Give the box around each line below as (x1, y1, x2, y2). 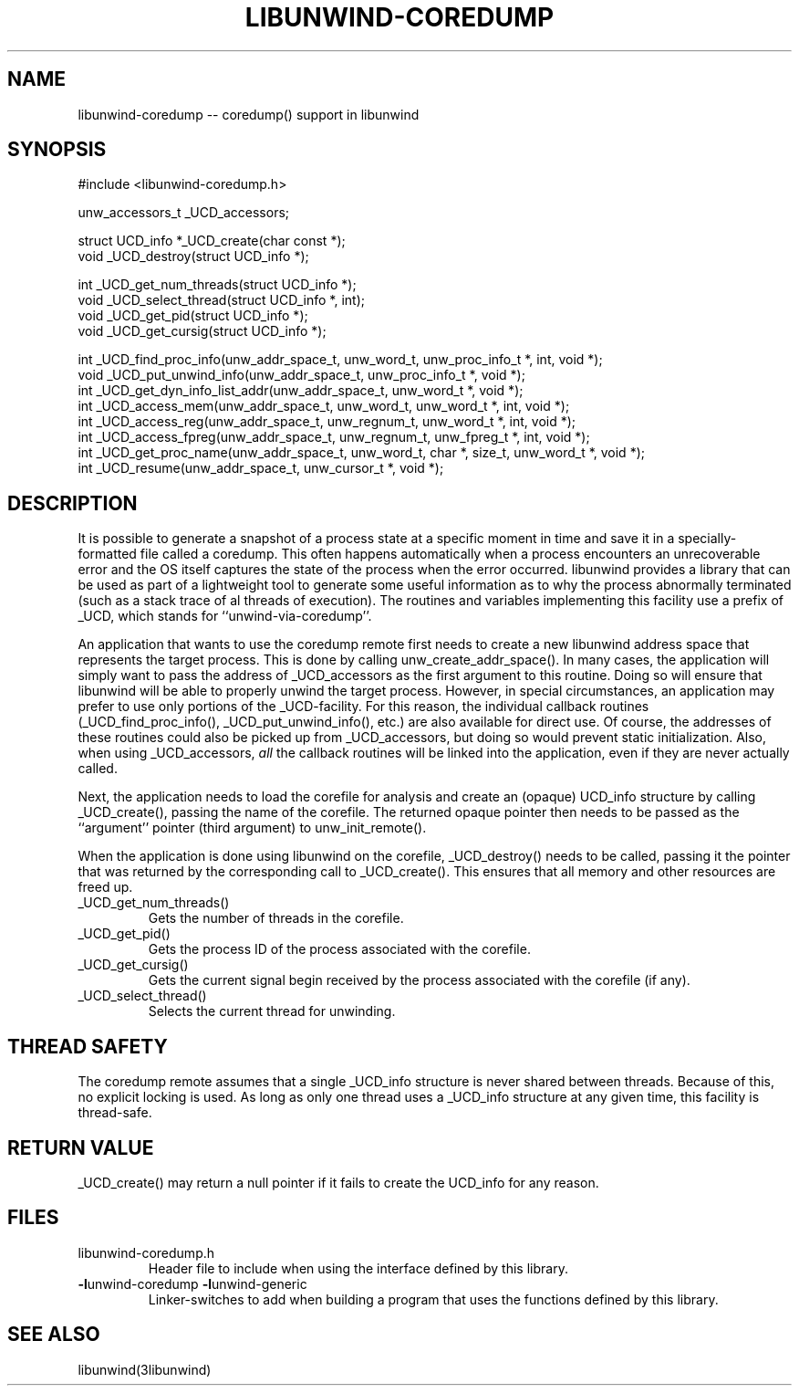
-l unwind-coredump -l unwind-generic (78, 1275, 307, 1292)
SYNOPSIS (7, 138, 107, 162)
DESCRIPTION (7, 491, 138, 515)
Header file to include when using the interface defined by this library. (148, 1260, 568, 1276)
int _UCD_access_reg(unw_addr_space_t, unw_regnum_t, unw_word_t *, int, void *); (78, 414, 576, 430)
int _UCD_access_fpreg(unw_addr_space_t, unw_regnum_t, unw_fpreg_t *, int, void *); (78, 429, 590, 445)
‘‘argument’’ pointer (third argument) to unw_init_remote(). (78, 820, 427, 836)
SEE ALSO (7, 1323, 100, 1346)
